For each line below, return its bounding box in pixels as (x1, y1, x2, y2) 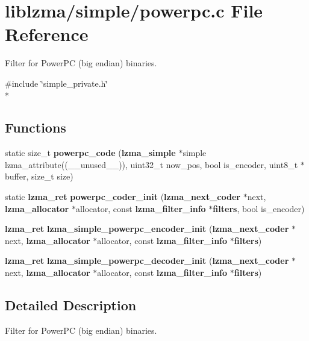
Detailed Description (5, 296, 137, 314)
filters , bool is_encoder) (213, 202, 305, 214)
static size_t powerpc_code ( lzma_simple (5, 146, 176, 159)
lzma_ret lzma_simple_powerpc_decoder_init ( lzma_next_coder (5, 254, 289, 267)
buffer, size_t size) (5, 170, 73, 183)
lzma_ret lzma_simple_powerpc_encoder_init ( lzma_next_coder (5, 222, 289, 235)
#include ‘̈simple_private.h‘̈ (5, 77, 108, 89)
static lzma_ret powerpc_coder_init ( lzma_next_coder (5, 190, 240, 203)
